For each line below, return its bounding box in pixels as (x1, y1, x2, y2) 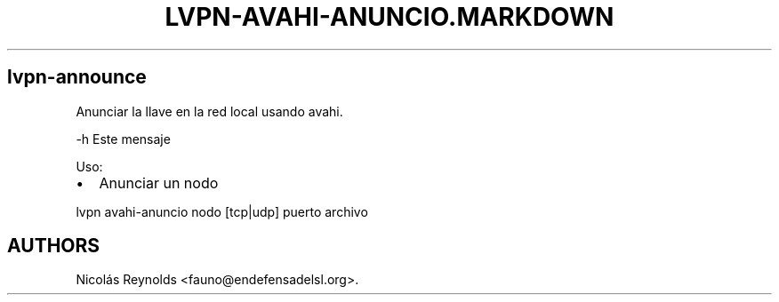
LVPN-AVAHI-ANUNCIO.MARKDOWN (165, 2, 614, 32)
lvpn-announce (7, 66, 147, 89)
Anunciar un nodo (99, 173, 219, 192)
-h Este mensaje (76, 131, 171, 147)
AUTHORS (7, 234, 100, 258)
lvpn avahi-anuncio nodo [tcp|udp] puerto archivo (76, 203, 368, 219)
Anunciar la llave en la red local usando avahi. (76, 103, 343, 119)
